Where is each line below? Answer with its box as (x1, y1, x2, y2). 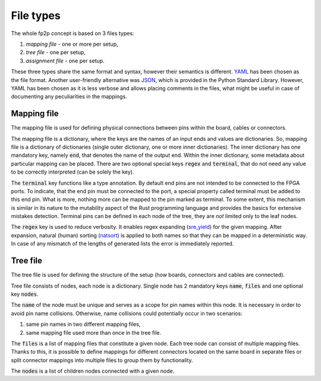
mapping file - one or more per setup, (26, 40, 118, 48)
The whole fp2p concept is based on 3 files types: (11, 30, 134, 37)
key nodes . (11, 290, 39, 297)
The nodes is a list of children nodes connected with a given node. (11, 367, 175, 374)
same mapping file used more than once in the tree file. (26, 329, 162, 336)
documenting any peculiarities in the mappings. (11, 93, 127, 100)
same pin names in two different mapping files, (26, 321, 141, 328)
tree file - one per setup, (26, 49, 86, 56)
